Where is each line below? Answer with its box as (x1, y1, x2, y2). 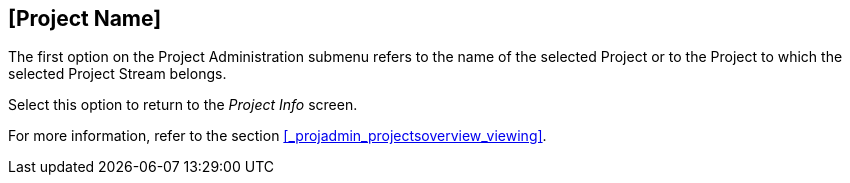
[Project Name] (8, 6, 162, 31)
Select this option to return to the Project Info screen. (8, 96, 358, 114)
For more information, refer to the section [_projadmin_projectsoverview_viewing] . (8, 127, 547, 145)
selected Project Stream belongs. (8, 65, 227, 83)
